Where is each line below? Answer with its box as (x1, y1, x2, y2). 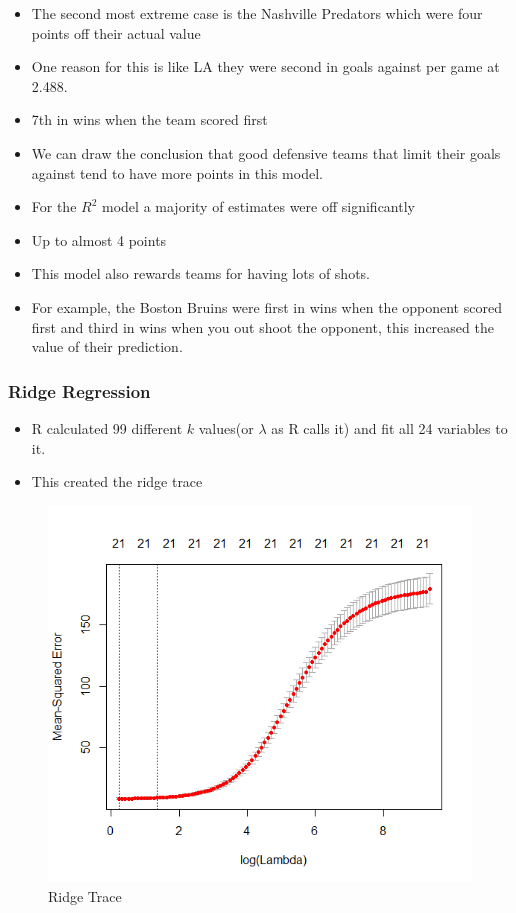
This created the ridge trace (31, 471, 203, 492)
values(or (198, 417, 254, 438)
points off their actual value (31, 22, 201, 43)
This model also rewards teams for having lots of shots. (31, 263, 370, 284)
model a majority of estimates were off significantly (102, 196, 415, 217)
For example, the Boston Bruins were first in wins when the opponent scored (31, 296, 502, 317)
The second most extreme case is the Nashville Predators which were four (31, 3, 483, 23)
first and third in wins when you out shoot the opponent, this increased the (31, 316, 494, 337)
